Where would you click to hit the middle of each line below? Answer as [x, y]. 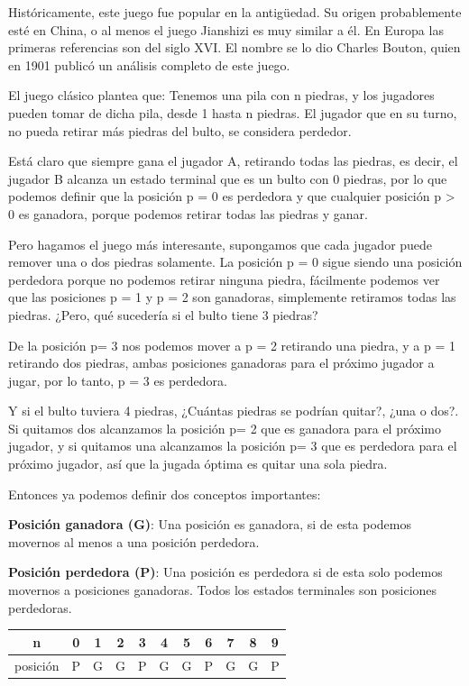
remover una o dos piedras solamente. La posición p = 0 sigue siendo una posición [235, 262]
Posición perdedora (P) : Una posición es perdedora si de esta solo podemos [225, 572]
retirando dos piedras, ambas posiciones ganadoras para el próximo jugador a [221, 363]
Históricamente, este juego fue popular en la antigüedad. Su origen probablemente [235, 12]
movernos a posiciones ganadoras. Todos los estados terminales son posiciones [223, 590]
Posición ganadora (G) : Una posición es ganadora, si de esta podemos [210, 524]
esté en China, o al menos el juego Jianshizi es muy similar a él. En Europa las [226, 29]
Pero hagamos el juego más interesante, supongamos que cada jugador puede [221, 244]
